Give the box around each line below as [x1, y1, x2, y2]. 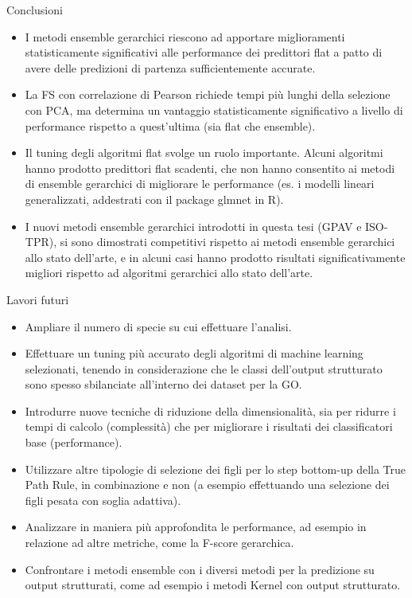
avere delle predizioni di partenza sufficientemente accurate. [25, 59, 316, 76]
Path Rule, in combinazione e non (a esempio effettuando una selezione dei [25, 476, 390, 493]
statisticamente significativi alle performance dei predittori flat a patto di [25, 44, 383, 61]
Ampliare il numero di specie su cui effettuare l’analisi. [25, 318, 292, 334]
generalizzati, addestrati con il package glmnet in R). [25, 190, 284, 207]
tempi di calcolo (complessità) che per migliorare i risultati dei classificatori [25, 418, 393, 435]
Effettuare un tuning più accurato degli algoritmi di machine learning [25, 345, 363, 362]
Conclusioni [6, 2, 63, 18]
